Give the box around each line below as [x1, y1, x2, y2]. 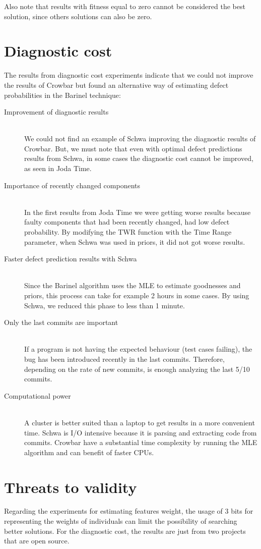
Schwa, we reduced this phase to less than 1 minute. [24, 300, 185, 310]
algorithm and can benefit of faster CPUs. [24, 447, 154, 457]
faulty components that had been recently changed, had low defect [24, 216, 230, 227]
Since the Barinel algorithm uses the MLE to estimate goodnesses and [24, 280, 241, 291]
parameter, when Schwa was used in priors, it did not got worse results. [24, 236, 245, 247]
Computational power [4, 390, 71, 401]
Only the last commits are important [4, 317, 118, 327]
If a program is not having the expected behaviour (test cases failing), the [24, 344, 252, 354]
